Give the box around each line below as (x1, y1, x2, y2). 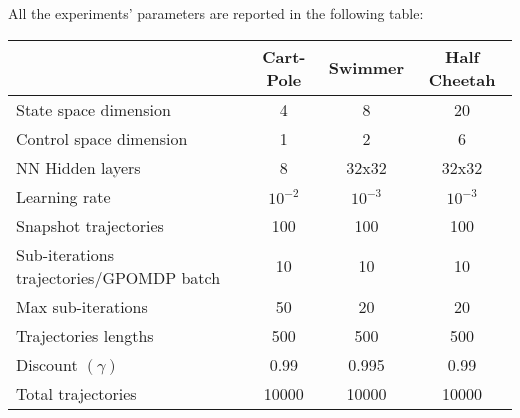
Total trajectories (16, 381, 137, 405)
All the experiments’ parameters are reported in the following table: (8, 3, 424, 23)
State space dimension (16, 97, 171, 121)
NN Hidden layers (16, 155, 141, 179)
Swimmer (328, 56, 405, 80)
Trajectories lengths (16, 323, 154, 347)
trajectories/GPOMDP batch (16, 265, 221, 289)
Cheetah (428, 67, 496, 91)
